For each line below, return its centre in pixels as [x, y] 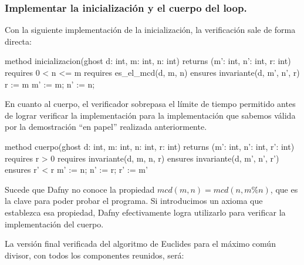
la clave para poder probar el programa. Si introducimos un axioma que [134, 201]
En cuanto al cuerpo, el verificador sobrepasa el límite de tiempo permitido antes [150, 104]
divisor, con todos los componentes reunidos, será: [94, 255]
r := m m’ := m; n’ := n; [50, 84]
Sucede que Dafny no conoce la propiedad [80, 189]
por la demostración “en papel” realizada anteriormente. [106, 127]
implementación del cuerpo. [54, 224]
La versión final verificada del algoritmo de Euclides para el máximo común [140, 244]
